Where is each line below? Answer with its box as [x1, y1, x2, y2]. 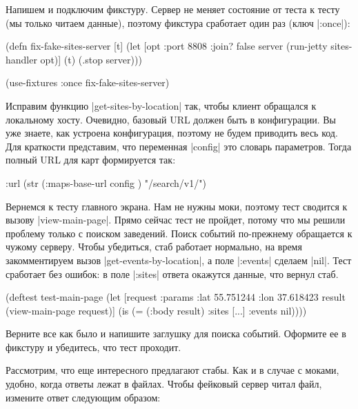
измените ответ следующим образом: [6, 390, 161, 404]
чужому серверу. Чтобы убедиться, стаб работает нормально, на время [6, 239, 302, 254]
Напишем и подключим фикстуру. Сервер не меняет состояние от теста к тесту [6, 2, 340, 16]
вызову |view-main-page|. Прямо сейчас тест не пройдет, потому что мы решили [6, 212, 346, 227]
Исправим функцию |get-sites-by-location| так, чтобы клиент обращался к [6, 98, 317, 112]
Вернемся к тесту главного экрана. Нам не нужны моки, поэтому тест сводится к [6, 199, 348, 213]
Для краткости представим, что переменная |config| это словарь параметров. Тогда [6, 139, 352, 153]
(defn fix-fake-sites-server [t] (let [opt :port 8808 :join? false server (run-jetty [6, 39, 328, 53]
